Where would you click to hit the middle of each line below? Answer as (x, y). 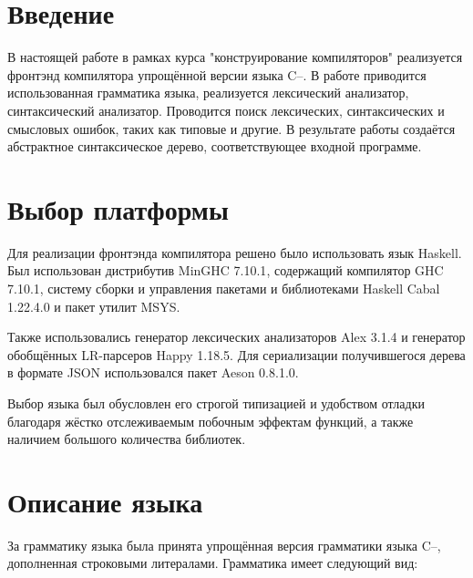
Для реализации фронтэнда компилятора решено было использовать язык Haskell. (235, 252)
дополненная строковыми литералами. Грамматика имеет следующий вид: (213, 563)
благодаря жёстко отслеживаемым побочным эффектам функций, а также (211, 421)
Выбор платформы (118, 208)
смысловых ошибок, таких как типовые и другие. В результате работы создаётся (231, 128)
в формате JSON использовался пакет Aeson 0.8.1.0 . (153, 372)
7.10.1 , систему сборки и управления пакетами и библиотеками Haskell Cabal (224, 288)
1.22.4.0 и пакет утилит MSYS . (94, 306)
